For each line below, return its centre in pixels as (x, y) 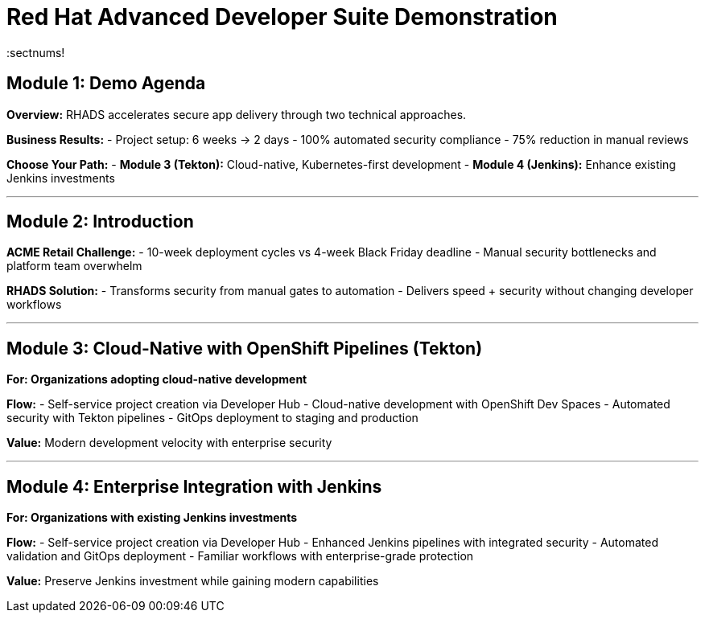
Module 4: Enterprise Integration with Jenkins (194, 486)
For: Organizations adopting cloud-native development (157, 379)
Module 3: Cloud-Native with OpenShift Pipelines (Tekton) (245, 348)
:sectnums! (36, 52)
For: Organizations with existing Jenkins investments (152, 518)
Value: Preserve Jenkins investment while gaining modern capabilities (193, 581)
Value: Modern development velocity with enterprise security (169, 443)
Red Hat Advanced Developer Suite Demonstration (282, 17)
